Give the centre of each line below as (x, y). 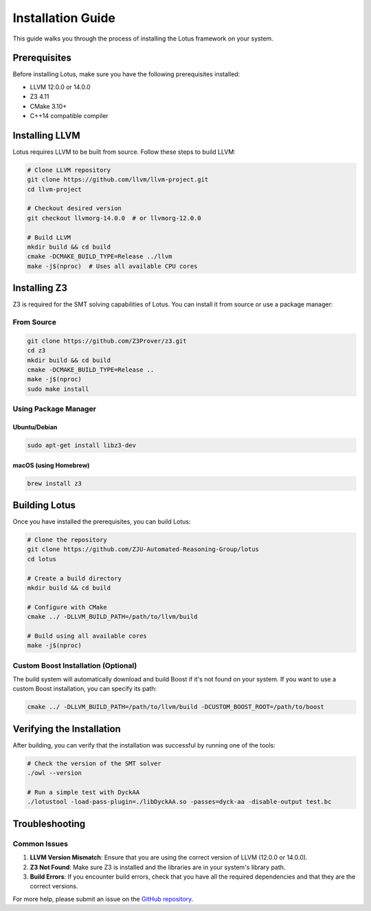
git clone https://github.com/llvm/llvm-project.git (118, 180)
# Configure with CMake (67, 607)
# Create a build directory (74, 578)
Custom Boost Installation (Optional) (75, 665)
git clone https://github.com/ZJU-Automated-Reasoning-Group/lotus (143, 549)
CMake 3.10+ (48, 106)
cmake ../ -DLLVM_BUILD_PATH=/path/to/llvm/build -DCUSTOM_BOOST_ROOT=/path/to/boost (176, 707)
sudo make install (58, 389)
